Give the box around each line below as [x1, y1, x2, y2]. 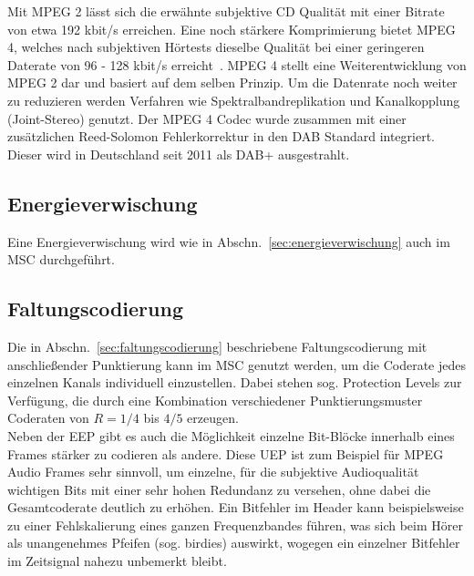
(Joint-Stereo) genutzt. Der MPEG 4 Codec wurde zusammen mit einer [7, 108, 407, 128]
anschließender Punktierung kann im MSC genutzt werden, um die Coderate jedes [7, 355, 466, 374]
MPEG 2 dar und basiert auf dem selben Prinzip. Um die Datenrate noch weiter [7, 73, 458, 92]
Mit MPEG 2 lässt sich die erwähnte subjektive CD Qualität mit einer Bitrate [7, 2, 445, 20]
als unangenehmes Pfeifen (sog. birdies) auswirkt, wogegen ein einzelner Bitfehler [7, 533, 460, 552]
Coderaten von [7, 408, 89, 427]
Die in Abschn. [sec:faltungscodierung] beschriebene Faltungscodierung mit [7, 336, 428, 355]
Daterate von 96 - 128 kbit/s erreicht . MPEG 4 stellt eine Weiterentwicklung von [7, 55, 467, 74]
